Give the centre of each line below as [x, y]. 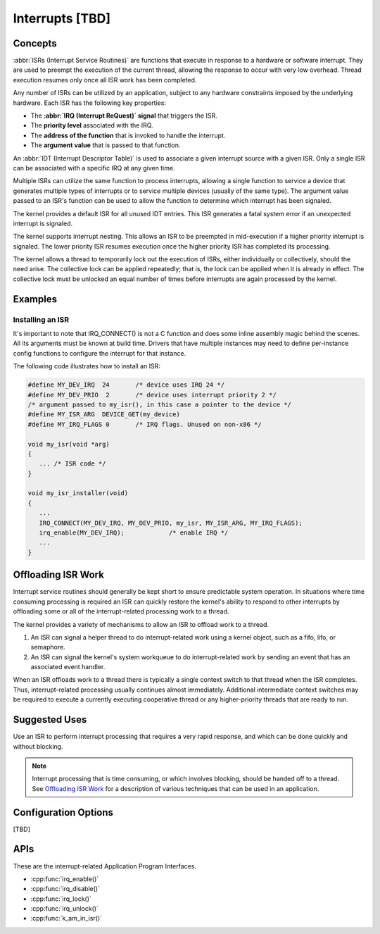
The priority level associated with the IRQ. [92, 125]
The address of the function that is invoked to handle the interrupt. [128, 135]
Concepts [35, 43]
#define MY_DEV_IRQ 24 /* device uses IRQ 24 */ [126, 385]
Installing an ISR [41, 319]
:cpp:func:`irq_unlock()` [64, 909]
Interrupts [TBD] [62, 18]
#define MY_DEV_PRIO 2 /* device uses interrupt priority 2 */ [152, 395]
